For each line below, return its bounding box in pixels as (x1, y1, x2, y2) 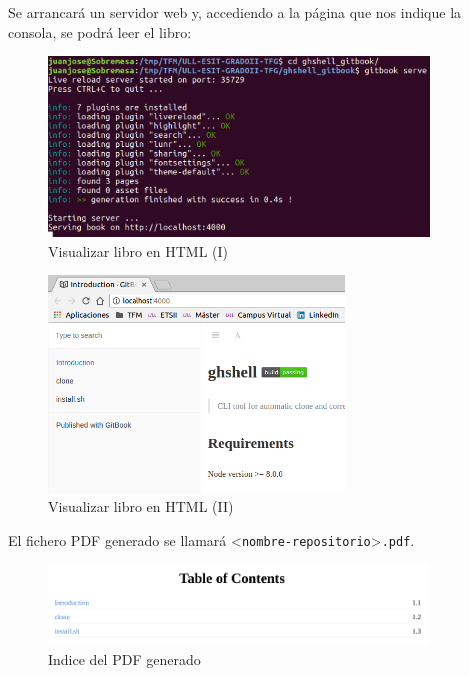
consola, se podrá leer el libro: (8, 21, 192, 42)
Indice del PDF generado (48, 649, 201, 669)
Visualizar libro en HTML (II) (48, 496, 234, 517)
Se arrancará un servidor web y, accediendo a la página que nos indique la (8, 2, 462, 22)
